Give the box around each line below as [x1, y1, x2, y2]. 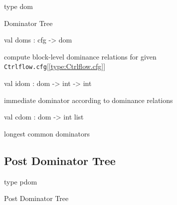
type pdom [4, 176, 37, 186]
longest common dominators [4, 128, 90, 138]
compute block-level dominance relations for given [4, 51, 157, 61]
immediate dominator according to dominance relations [4, 94, 173, 105]
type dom [4, 1, 33, 11]
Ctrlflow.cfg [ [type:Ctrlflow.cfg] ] [4, 61, 106, 71]
